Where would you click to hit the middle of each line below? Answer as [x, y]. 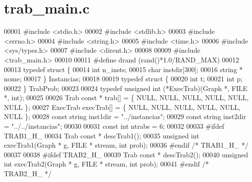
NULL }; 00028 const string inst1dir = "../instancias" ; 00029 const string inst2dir [125, 116]
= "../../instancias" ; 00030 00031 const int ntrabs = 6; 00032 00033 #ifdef [114, 126]
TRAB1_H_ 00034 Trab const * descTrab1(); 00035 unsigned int [102, 135]
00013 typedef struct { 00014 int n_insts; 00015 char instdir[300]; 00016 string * [123, 69]
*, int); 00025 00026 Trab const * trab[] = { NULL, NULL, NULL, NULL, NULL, [126, 98]
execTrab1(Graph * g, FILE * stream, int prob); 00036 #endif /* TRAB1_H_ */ [126, 145]
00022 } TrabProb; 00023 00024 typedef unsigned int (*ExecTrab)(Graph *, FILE [126, 88]
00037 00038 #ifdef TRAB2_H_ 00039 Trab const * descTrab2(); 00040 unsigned [126, 154]
